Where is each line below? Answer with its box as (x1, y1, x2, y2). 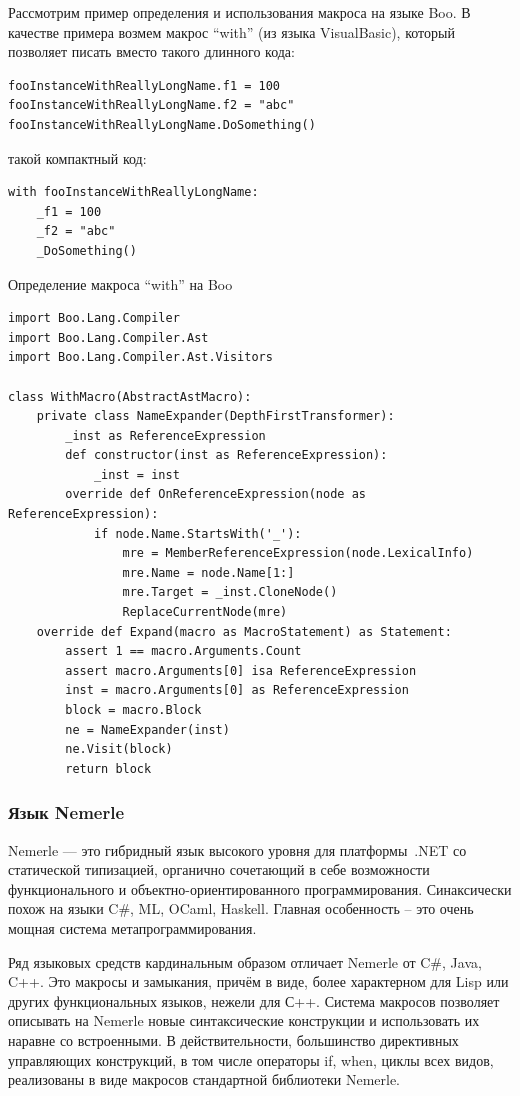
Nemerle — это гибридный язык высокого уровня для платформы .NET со (8, 839, 467, 860)
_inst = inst (93, 467, 180, 482)
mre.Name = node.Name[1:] (122, 565, 295, 580)
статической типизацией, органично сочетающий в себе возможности (8, 859, 430, 880)
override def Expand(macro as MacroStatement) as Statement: (36, 624, 452, 639)
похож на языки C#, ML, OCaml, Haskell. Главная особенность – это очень (8, 898, 474, 919)
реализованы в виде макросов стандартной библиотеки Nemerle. (8, 1069, 401, 1090)
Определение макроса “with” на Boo (8, 273, 233, 294)
